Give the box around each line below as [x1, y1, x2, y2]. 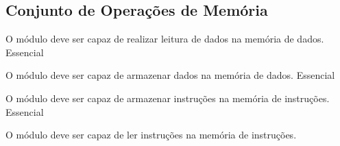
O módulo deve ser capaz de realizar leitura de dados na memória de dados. [5, 32, 324, 46]
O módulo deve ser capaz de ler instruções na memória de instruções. [5, 127, 297, 142]
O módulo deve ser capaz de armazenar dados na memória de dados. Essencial [5, 68, 335, 82]
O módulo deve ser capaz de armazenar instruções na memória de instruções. [5, 90, 330, 105]
